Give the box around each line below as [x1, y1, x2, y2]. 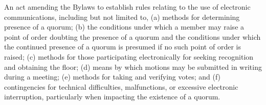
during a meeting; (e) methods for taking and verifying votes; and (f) [4, 71, 221, 82]
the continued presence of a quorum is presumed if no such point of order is [4, 41, 241, 52]
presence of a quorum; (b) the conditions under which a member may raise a [4, 21, 245, 32]
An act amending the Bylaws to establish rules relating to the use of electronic [4, 2, 251, 12]
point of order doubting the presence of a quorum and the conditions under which [4, 31, 261, 42]
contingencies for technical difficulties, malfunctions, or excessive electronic [4, 81, 238, 92]
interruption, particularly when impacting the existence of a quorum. [4, 91, 220, 102]
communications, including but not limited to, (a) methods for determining [4, 11, 240, 22]
